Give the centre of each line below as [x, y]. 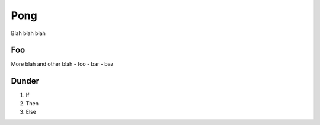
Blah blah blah [28, 33]
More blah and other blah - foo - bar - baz [62, 64]
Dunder [25, 81]
